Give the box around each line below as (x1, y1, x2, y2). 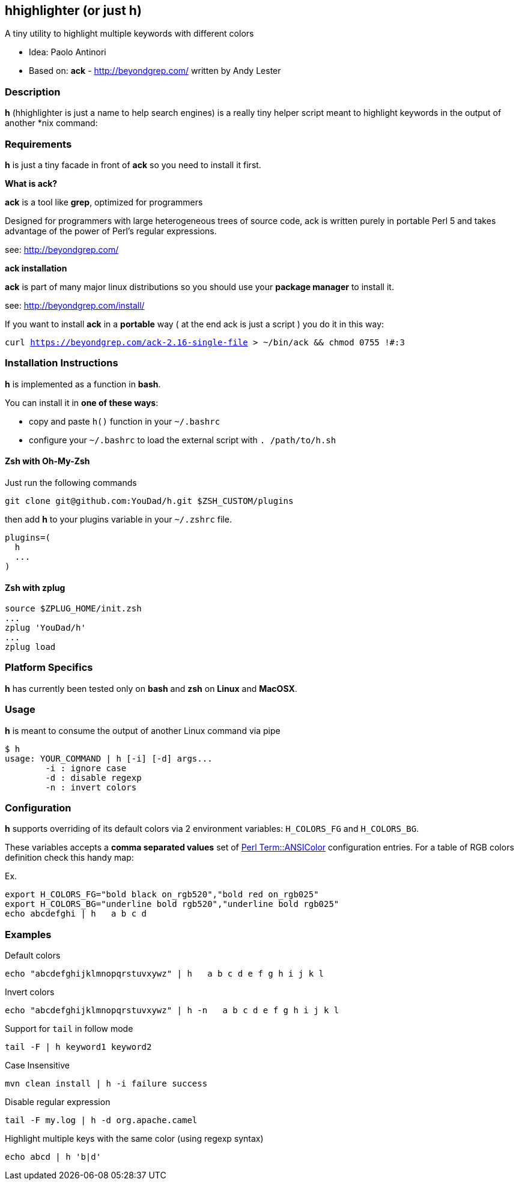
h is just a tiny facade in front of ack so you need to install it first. (5, 159, 261, 170)
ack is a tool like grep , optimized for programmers (5, 196, 203, 207)
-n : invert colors (45, 782, 137, 792)
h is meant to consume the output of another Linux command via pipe (5, 725, 281, 736)
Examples (5, 928, 52, 941)
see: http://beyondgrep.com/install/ (5, 300, 145, 311)
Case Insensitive (5, 1060, 70, 1071)
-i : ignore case (45, 763, 127, 773)
